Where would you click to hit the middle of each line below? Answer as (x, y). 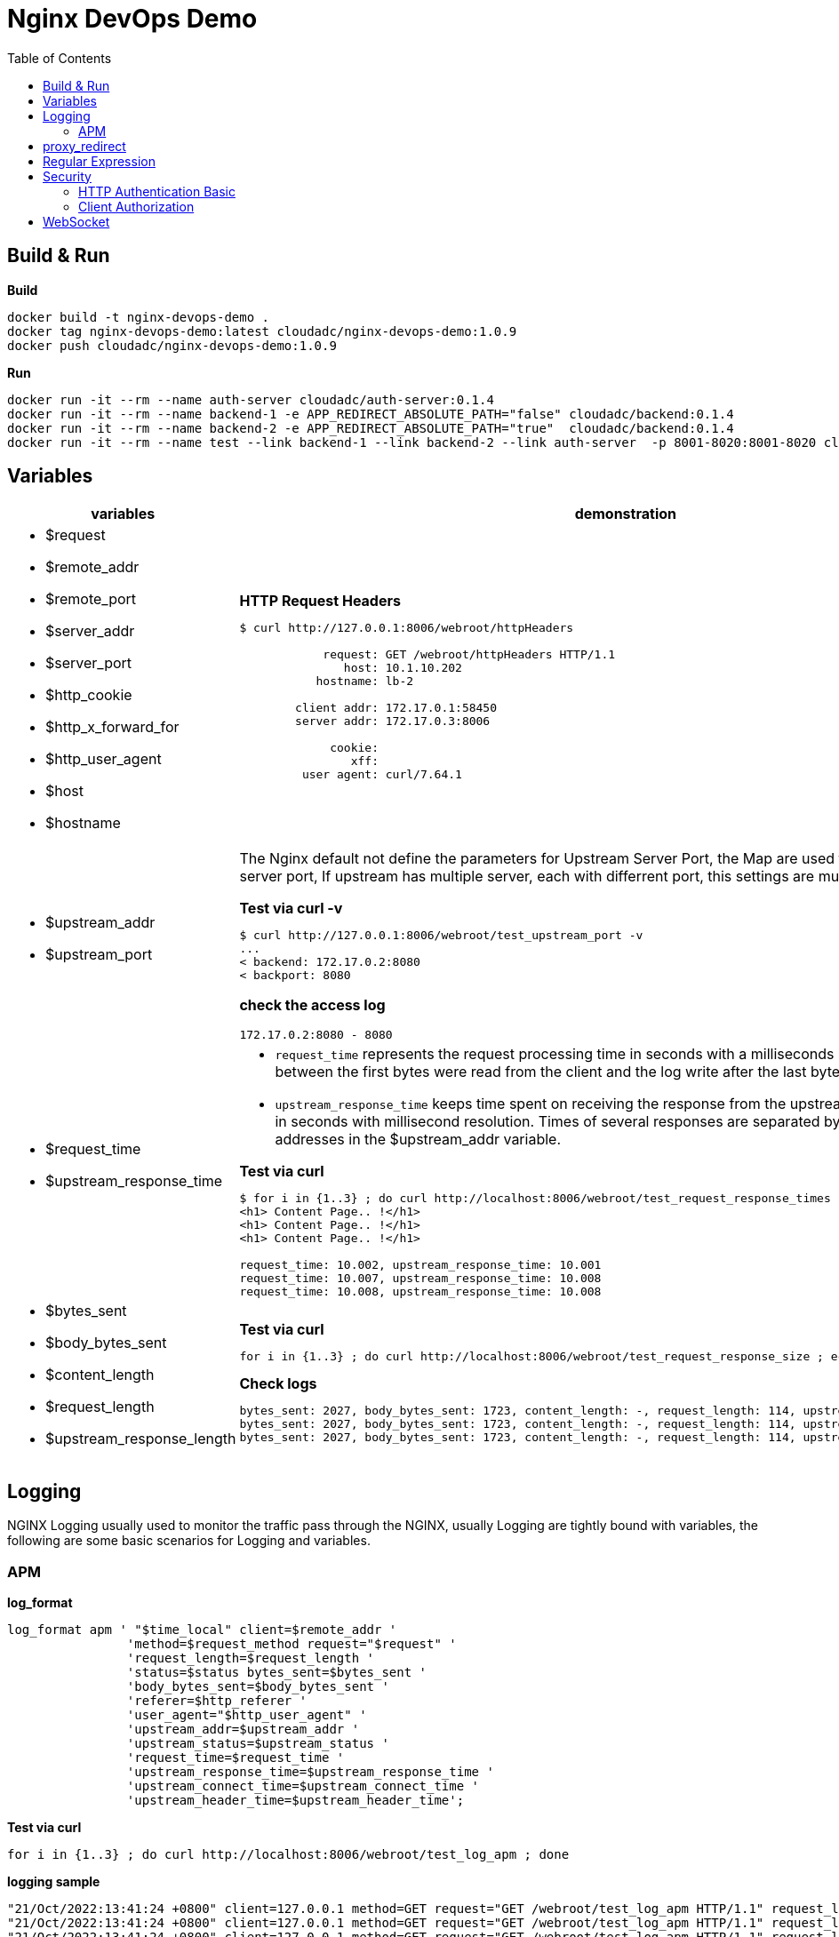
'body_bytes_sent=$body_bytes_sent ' (258, 1687)
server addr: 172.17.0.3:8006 (393, 721)
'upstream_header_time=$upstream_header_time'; (296, 1801)
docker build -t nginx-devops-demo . (139, 317)
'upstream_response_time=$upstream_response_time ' (310, 1772)
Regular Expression (99, 161)
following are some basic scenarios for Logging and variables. (189, 1541)
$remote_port (91, 599)
